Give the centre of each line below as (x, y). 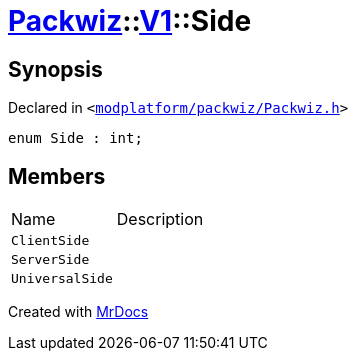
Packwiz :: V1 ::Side (130, 21)
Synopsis (55, 69)
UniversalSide (62, 279)
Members (57, 176)
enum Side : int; (75, 138)
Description (160, 219)
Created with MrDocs (78, 312)
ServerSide (50, 260)
